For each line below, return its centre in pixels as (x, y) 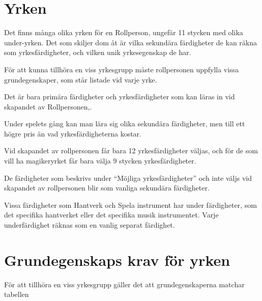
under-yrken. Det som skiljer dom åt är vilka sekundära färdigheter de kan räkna (130, 42)
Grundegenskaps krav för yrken (117, 259)
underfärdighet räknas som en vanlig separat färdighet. (90, 225)
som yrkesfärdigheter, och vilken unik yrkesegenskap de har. (98, 52)
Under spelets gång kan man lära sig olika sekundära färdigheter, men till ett (125, 124)
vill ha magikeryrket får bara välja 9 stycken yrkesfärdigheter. (100, 161)
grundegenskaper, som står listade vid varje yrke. (81, 79)
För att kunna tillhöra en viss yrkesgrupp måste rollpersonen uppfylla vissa (122, 69)
